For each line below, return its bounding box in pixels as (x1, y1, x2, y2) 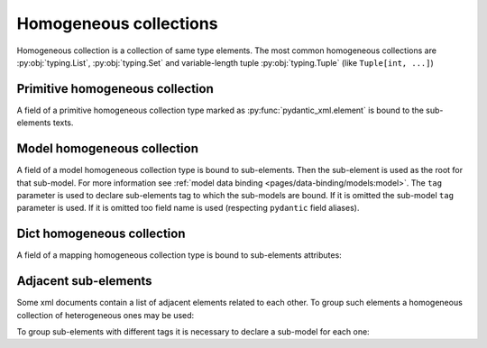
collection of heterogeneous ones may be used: (16, 309, 195, 320)
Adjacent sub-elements (16, 273, 152, 288)
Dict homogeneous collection (16, 226, 186, 242)
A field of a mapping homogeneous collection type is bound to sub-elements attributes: (16, 250, 342, 261)
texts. (52, 117, 74, 128)
